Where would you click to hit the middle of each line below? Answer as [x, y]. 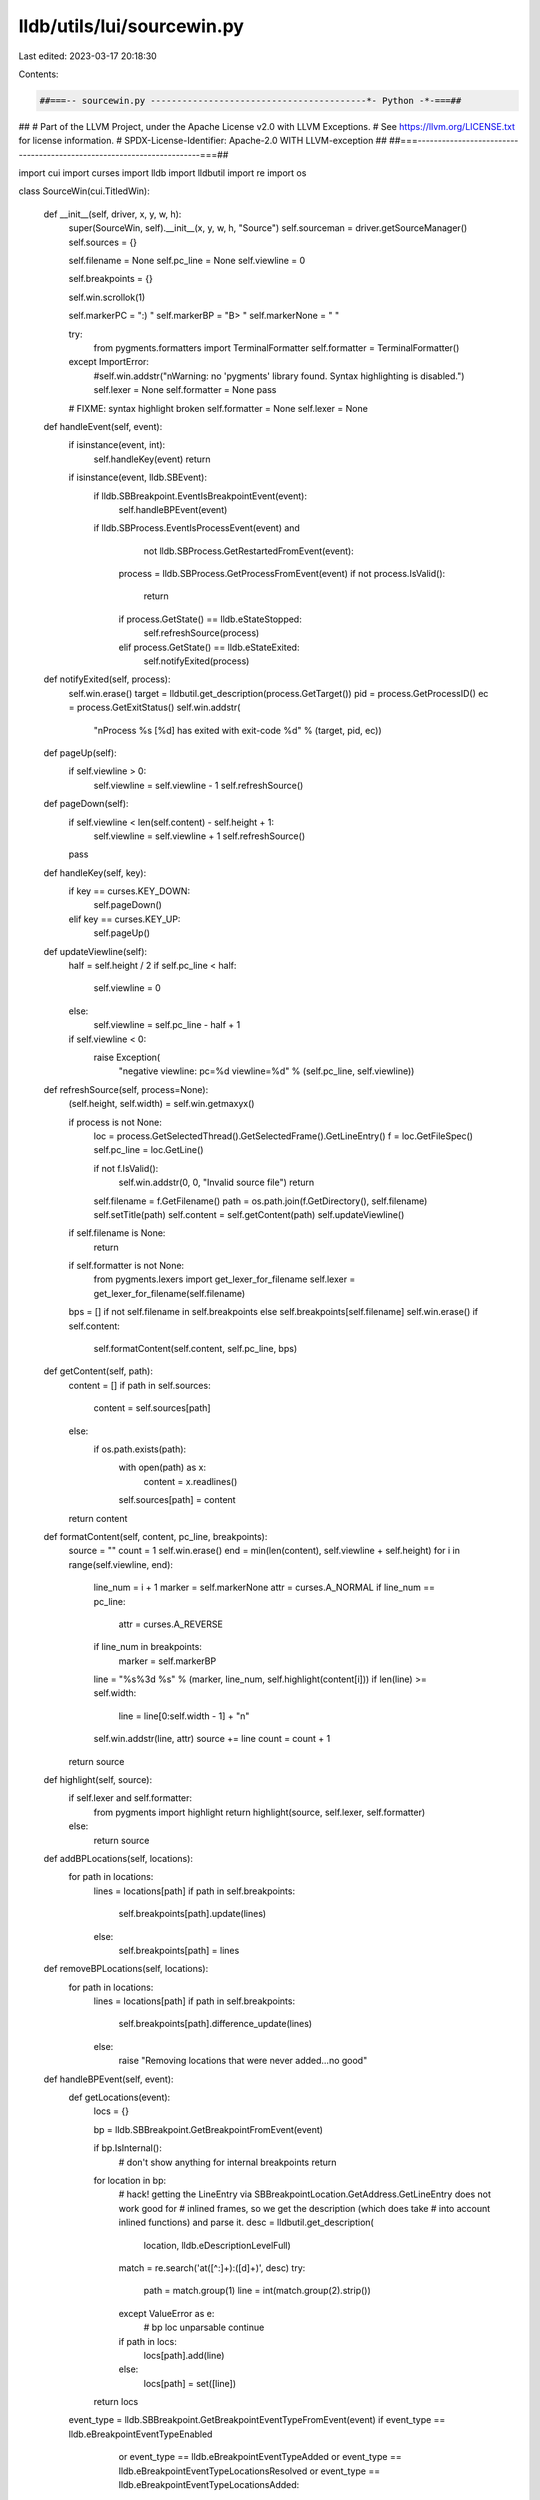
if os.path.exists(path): [140, 1449]
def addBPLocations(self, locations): [118, 1858]
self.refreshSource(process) [201, 633]
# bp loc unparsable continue [204, 2327]
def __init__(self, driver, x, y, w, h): [112, 214]
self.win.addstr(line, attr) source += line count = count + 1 [212, 1739]
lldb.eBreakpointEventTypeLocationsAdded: [209, 2485]
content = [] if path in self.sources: [139, 1385]
